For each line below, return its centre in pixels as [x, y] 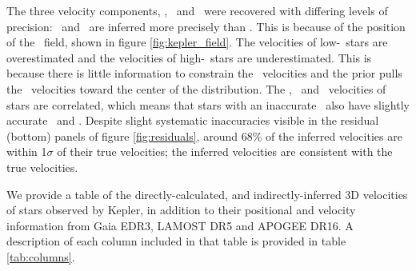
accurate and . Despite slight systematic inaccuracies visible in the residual [193, 120]
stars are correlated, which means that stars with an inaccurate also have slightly [208, 104]
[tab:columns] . [41, 256]
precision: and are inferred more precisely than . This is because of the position [206, 26]
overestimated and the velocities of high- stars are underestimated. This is [189, 57]
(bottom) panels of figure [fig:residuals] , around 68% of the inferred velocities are [204, 135]
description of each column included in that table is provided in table [176, 241]
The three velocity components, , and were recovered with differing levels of [197, 10]
